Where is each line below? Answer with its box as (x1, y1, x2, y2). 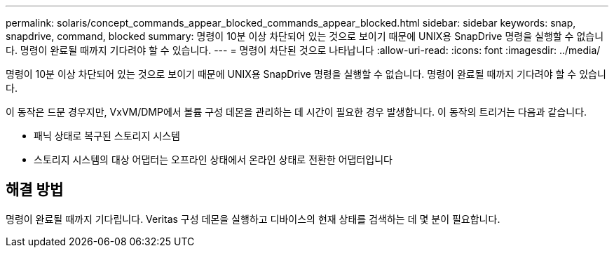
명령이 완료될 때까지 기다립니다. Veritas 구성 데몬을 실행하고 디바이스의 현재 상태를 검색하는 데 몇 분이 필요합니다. (6, 212, 500, 225)
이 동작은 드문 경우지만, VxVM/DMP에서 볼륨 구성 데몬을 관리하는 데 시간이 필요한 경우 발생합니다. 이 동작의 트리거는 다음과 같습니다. (6, 106, 587, 118)
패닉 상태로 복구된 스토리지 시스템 (34, 130, 180, 142)
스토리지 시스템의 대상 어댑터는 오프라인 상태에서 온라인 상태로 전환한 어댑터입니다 (34, 153, 393, 165)
